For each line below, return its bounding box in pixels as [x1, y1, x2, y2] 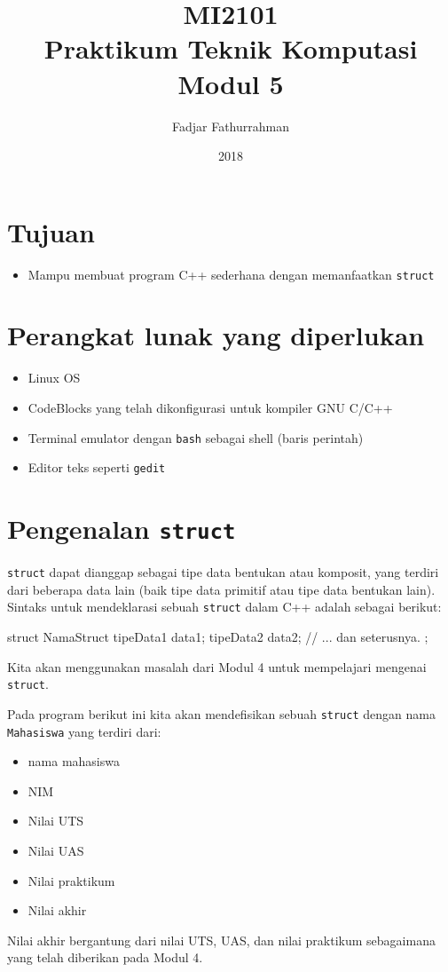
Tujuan [7, 213, 95, 249]
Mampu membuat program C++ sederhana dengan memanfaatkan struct [28, 265, 435, 283]
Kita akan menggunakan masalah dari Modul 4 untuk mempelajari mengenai [7, 657, 427, 676]
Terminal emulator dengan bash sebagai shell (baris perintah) [28, 428, 364, 446]
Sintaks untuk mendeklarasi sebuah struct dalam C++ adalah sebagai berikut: [7, 597, 442, 616]
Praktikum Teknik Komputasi [43, 30, 418, 67]
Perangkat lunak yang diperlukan [7, 317, 425, 353]
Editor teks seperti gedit [28, 458, 166, 477]
